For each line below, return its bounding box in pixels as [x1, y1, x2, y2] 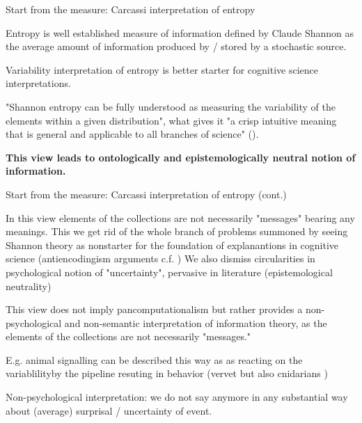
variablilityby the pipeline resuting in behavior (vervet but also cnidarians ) [6, 366, 328, 381]
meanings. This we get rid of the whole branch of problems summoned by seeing [6, 224, 348, 239]
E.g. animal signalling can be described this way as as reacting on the [6, 352, 303, 367]
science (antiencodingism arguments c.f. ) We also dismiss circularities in [6, 251, 315, 266]
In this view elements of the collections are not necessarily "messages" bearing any [6, 210, 355, 225]
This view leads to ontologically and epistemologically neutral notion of [6, 150, 356, 164]
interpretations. [6, 76, 71, 90]
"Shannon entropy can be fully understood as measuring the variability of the [6, 99, 336, 113]
